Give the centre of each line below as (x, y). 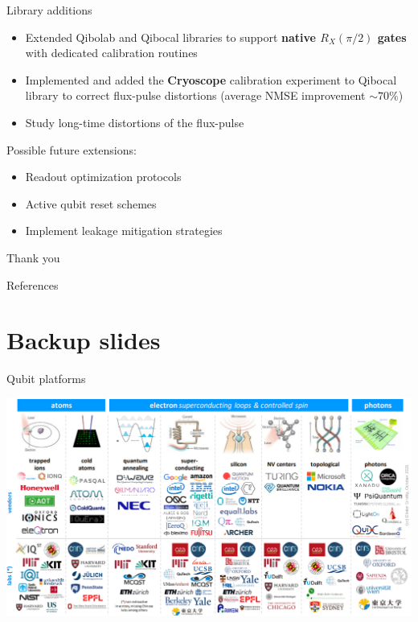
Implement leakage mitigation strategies (124, 231)
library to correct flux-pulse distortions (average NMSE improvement (195, 95)
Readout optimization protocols (103, 177)
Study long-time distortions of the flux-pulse (135, 122)
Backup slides (84, 340)
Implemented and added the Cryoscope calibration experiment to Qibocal (211, 79)
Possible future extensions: (72, 149)
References (33, 284)
